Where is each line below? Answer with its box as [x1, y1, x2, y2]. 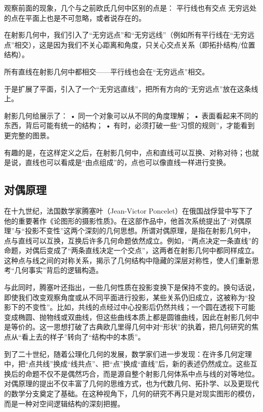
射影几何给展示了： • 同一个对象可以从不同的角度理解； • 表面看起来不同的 [4, 110, 258, 120]
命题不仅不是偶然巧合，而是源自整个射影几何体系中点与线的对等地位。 [25, 368, 259, 379]
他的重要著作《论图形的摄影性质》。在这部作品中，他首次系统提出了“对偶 [4, 215, 245, 226]
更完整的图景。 [4, 130, 54, 140]
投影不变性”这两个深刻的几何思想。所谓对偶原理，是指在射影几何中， [25, 225, 255, 236]
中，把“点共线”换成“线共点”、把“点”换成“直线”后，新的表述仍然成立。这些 [4, 358, 250, 369]
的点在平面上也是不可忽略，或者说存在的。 [4, 12, 146, 23]
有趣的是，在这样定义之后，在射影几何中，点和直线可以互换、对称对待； [4, 147, 245, 157]
